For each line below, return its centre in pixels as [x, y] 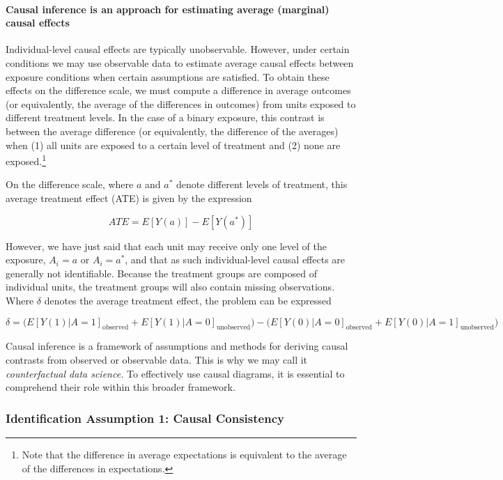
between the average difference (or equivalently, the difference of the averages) [172, 131]
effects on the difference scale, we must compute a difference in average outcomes [178, 90]
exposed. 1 [26, 160]
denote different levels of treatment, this [262, 184]
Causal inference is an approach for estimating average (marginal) [168, 9]
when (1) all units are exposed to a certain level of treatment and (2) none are [173, 145]
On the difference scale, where [70, 184]
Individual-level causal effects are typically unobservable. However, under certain [178, 49]
